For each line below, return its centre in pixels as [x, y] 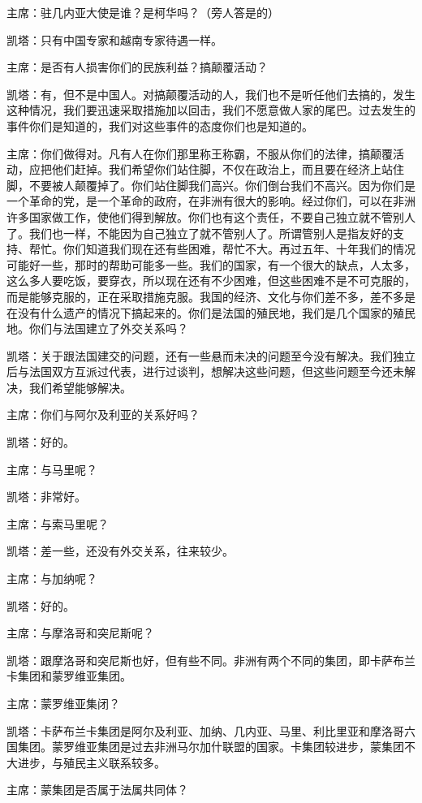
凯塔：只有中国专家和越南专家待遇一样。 [114, 39]
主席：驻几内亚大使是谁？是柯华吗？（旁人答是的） [143, 12]
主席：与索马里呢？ [58, 523]
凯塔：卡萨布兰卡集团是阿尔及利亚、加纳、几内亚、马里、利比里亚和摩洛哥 [205, 730]
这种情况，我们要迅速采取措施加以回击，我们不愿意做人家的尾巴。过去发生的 [211, 110]
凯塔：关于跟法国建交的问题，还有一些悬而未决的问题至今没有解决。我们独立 [211, 355]
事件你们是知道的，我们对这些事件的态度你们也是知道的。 [160, 125]
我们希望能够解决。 [80, 387]
